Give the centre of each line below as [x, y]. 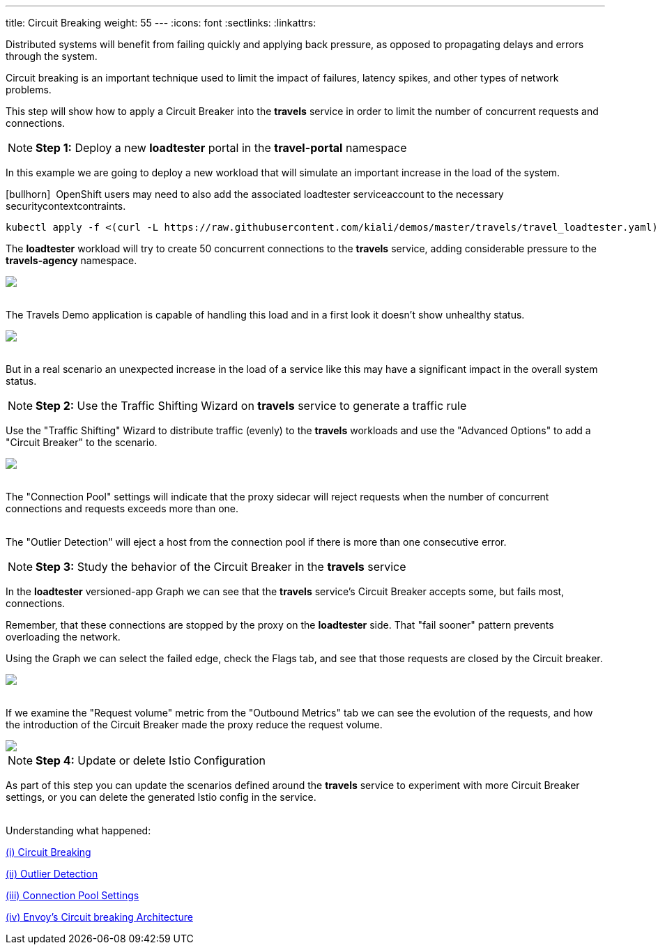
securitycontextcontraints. [66, 206]
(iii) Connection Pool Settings [72, 895]
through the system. [52, 56]
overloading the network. [63, 637]
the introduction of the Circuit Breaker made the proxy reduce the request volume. [194, 725]
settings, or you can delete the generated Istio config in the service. [161, 797]
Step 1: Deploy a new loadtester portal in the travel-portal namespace [221, 148]
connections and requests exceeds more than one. [122, 508]
